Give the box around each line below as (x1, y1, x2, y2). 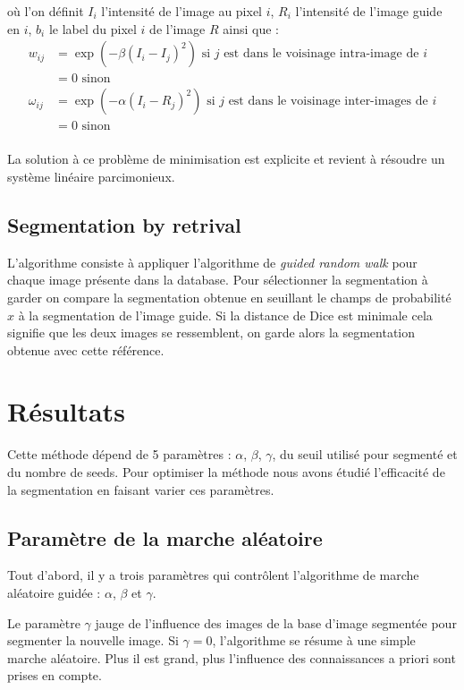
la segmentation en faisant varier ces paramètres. (7, 480, 274, 498)
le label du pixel (48, 19, 137, 38)
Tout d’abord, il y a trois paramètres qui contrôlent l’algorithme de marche (7, 566, 419, 584)
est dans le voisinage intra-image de (224, 47, 419, 61)
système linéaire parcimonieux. (7, 166, 175, 185)
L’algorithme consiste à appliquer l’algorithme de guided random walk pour (7, 252, 418, 271)
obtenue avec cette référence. (7, 340, 165, 359)
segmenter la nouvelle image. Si (7, 631, 179, 650)
